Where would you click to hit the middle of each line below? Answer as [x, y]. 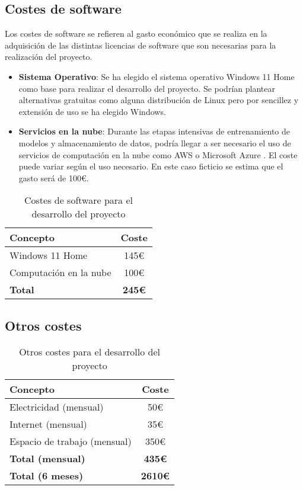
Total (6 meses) [47, 475]
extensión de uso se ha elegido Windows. [92, 111]
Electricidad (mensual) [57, 406]
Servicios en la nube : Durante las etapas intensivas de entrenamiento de [154, 131]
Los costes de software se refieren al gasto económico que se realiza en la [136, 33]
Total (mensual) [47, 458]
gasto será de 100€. [54, 177]
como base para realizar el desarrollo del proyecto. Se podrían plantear [147, 88]
